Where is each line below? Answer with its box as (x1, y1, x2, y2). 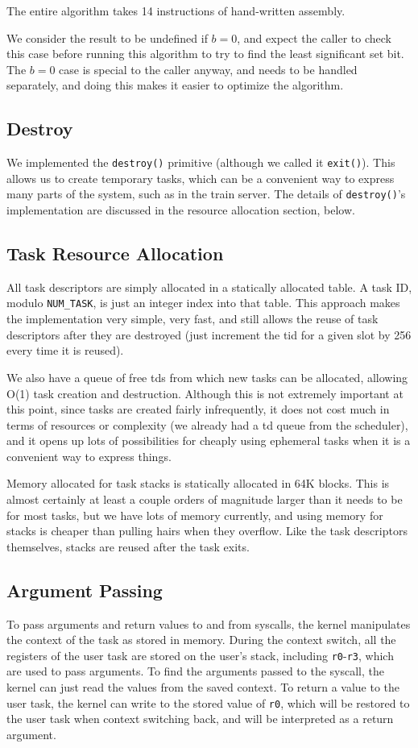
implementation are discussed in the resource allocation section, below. (6, 202, 355, 218)
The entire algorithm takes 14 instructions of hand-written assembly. (6, 2, 346, 19)
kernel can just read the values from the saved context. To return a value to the (6, 679, 400, 696)
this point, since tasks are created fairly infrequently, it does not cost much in (6, 401, 390, 418)
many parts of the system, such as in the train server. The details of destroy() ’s (6, 185, 406, 202)
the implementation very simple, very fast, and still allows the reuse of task (6, 310, 379, 327)
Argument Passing (6, 577, 163, 602)
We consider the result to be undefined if (6, 29, 208, 46)
